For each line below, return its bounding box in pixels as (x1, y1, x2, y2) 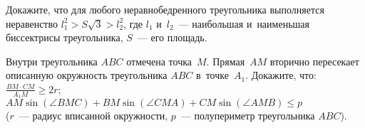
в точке (196, 68, 229, 82)
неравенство (6, 16, 58, 31)
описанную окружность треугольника (6, 68, 168, 82)
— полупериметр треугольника (180, 108, 315, 123)
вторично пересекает (269, 53, 359, 68)
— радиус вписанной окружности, (19, 108, 168, 123)
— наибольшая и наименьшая (178, 16, 309, 31)
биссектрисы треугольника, (6, 30, 123, 45)
